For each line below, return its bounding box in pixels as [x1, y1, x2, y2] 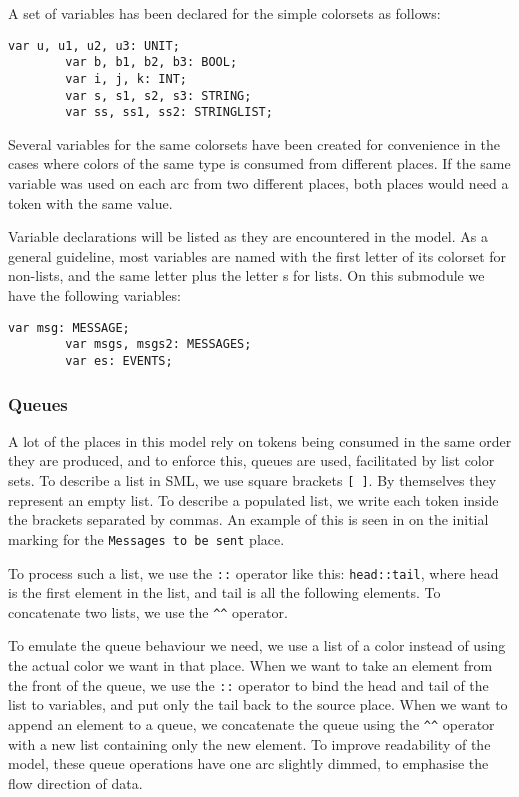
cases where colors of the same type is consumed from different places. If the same [8, 153, 511, 174]
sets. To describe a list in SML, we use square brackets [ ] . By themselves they [8, 470, 497, 490]
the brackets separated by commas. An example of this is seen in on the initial [8, 509, 489, 530]
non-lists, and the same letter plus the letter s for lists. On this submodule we [8, 265, 485, 286]
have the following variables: [8, 285, 181, 306]
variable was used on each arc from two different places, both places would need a [8, 173, 509, 194]
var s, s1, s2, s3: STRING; [65, 88, 252, 103]
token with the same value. [8, 192, 173, 213]
